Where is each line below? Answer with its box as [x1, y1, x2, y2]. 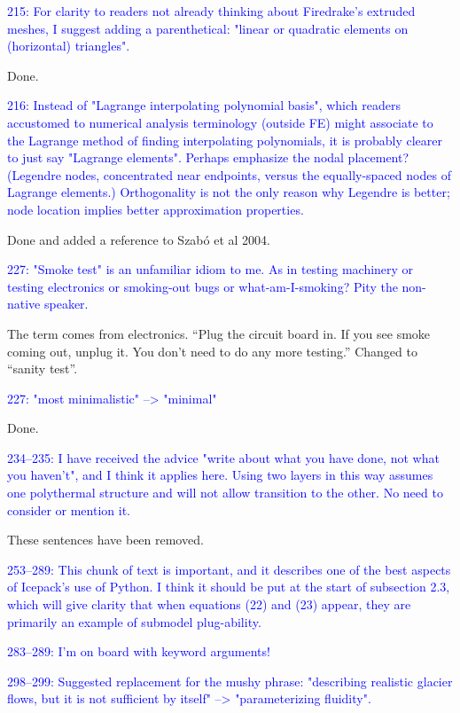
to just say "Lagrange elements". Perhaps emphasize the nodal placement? [7, 148, 409, 167]
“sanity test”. [7, 359, 78, 378]
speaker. [43, 294, 89, 313]
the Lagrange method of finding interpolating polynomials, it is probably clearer [7, 130, 443, 149]
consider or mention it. [7, 500, 130, 519]
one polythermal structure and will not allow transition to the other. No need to [7, 483, 443, 502]
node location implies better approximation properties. [7, 200, 304, 218]
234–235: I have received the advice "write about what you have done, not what [7, 448, 440, 466]
